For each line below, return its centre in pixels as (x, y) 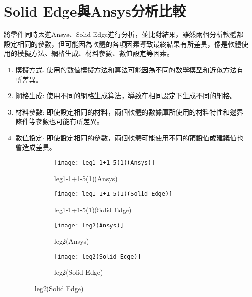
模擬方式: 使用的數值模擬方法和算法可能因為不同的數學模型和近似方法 (126, 69)
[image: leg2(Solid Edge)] (97, 256)
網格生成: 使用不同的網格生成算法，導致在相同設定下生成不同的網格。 (126, 96)
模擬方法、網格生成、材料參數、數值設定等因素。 (95, 53)
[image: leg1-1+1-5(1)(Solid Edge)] (113, 194)
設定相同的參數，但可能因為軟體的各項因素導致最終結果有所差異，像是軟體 (123, 44)
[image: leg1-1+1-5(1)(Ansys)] (104, 163)
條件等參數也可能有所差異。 (59, 121)
